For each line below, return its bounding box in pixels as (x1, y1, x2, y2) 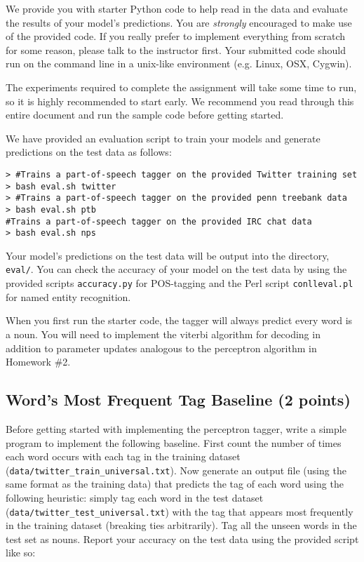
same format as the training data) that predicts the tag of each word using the (6, 476, 344, 491)
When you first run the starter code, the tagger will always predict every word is (6, 313, 353, 328)
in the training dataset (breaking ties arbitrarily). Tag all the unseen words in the (6, 518, 357, 533)
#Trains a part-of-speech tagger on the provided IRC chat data (6, 216, 312, 227)
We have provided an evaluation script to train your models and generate (6, 131, 321, 145)
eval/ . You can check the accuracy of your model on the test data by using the (6, 262, 347, 276)
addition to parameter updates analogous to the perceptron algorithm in (6, 340, 317, 355)
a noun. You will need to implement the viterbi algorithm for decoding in (6, 326, 321, 341)
